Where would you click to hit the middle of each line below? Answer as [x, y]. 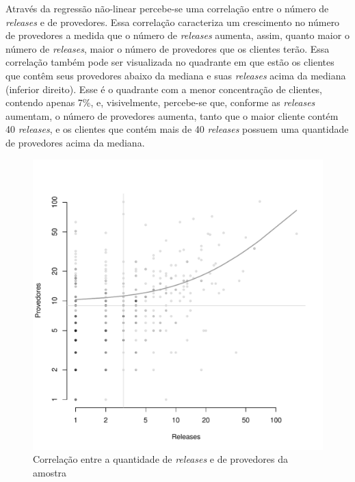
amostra [50, 472]
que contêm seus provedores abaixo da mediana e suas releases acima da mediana [176, 75]
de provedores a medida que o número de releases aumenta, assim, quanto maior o [177, 35]
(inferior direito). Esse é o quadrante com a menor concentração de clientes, [164, 89]
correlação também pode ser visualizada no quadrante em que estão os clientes [170, 62]
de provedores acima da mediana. [75, 142]
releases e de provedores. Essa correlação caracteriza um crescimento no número [173, 22]
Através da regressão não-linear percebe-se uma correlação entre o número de [167, 8]
